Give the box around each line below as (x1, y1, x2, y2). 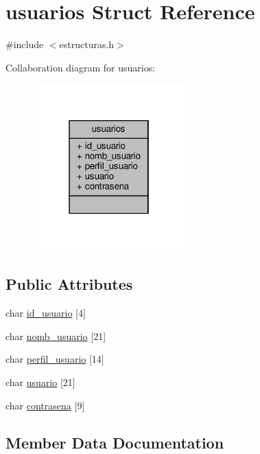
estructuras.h (59, 37, 115, 52)
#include (5, 37, 44, 52)
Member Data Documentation (5, 431, 224, 453)
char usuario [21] (5, 374, 75, 389)
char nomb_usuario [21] (5, 328, 106, 343)
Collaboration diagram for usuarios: (5, 60, 156, 74)
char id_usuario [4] (5, 306, 86, 320)
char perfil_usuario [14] (5, 352, 104, 366)
